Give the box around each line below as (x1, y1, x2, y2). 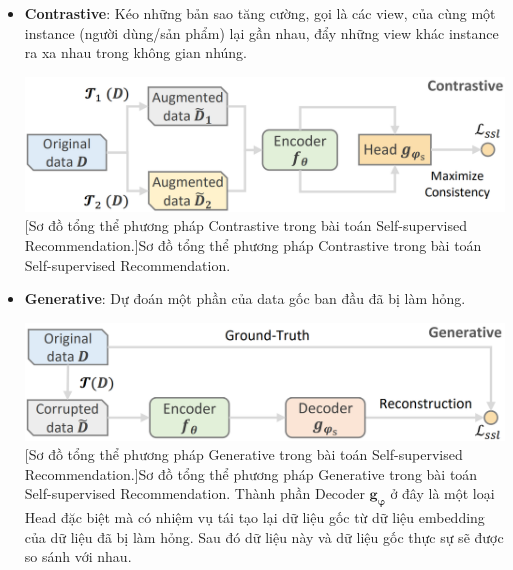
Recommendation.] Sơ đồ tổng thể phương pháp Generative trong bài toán (24, 463, 478, 484)
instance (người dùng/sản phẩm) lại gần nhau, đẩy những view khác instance (24, 22, 499, 43)
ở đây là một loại (390, 483, 495, 504)
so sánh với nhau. (24, 546, 132, 567)
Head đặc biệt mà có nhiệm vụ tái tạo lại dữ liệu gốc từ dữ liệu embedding (24, 507, 485, 528)
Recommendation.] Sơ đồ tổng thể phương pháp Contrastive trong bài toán (24, 235, 482, 256)
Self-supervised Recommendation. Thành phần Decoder (24, 483, 365, 504)
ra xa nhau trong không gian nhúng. (24, 42, 247, 63)
